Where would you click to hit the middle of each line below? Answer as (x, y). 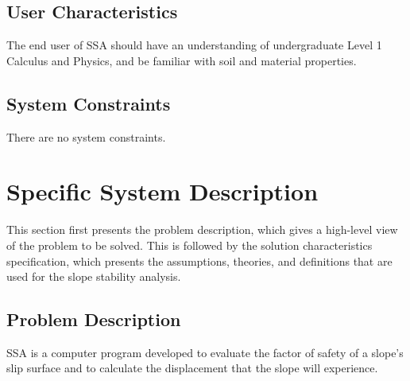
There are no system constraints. (86, 136)
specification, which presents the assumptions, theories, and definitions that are (199, 260)
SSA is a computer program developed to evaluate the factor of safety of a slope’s (205, 352)
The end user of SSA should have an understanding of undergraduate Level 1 (194, 45)
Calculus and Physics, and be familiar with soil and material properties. (182, 60)
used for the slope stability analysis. (94, 276)
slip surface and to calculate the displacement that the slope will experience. (192, 368)
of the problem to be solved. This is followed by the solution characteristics (190, 245)
